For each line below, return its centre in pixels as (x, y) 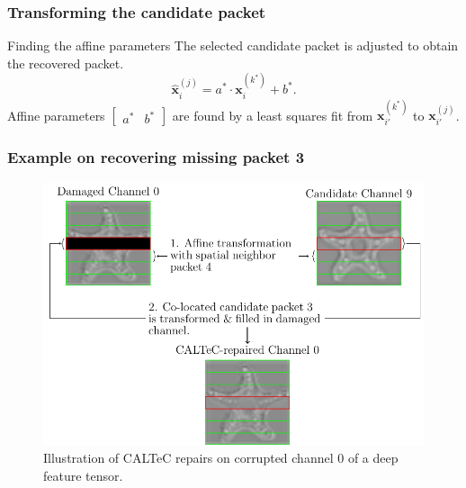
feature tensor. (83, 475)
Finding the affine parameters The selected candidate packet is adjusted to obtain (233, 45)
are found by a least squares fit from (273, 115)
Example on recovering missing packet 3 (156, 157)
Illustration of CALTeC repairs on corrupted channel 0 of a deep (221, 458)
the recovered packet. (66, 63)
